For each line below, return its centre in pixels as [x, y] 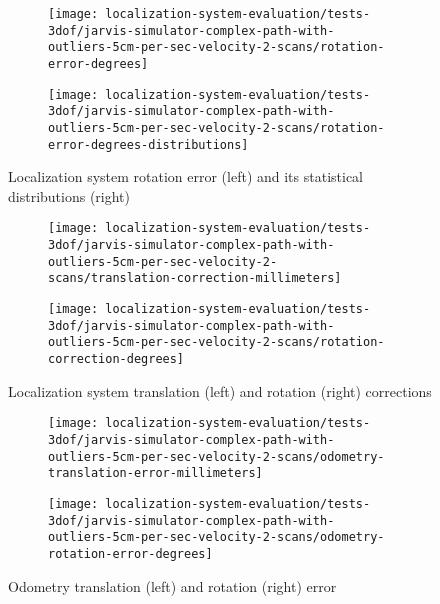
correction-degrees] [116, 359]
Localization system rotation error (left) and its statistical [186, 176]
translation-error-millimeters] [155, 473]
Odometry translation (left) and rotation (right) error [172, 585]
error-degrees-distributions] [148, 144]
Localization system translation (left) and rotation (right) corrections [220, 390]
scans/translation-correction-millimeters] [195, 278]
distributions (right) [69, 195]
